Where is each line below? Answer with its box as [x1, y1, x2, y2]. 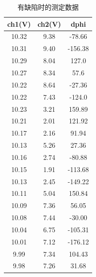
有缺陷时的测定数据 [17, 2, 79, 12]
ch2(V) [37, 18, 61, 29]
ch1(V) [7, 18, 31, 29]
